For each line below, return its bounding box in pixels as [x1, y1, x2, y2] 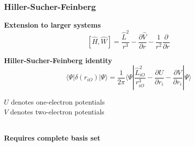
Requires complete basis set [4, 132, 100, 143]
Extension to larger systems [4, 20, 101, 30]
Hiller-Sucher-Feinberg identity [4, 55, 112, 65]
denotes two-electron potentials [10, 106, 104, 116]
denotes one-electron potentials [11, 97, 105, 107]
